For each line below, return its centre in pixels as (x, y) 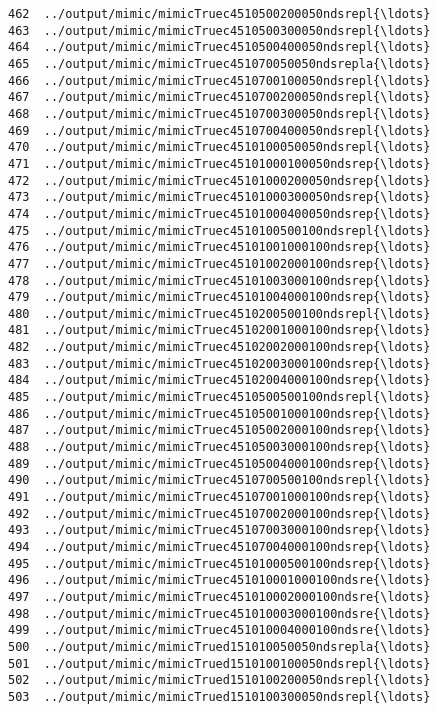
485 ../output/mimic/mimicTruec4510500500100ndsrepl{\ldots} (219, 397)
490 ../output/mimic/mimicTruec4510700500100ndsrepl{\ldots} (219, 480)
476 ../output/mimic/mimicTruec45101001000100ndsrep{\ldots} (219, 247)
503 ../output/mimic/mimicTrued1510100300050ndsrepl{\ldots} (219, 696)
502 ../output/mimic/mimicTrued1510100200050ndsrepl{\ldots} (219, 680)
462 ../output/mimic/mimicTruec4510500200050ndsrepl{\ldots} (219, 14)
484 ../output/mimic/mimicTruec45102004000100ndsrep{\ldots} (219, 380)
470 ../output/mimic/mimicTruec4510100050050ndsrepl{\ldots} (219, 147)
